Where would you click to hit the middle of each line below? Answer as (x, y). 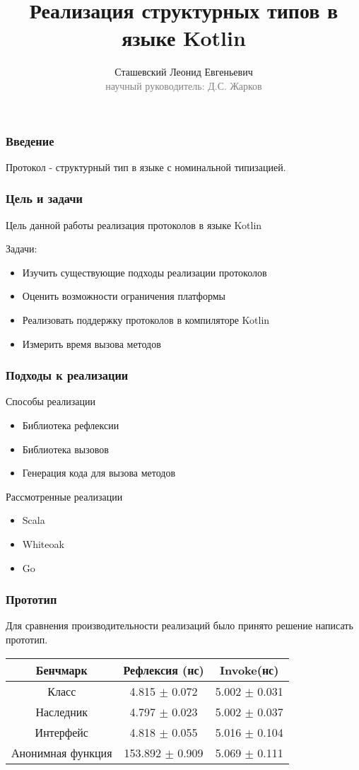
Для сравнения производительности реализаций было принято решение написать (179, 625)
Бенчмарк (61, 670)
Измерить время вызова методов (92, 343)
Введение (30, 140)
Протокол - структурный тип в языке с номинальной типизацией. (146, 167)
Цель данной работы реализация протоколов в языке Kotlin (134, 224)
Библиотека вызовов (65, 449)
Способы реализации (51, 401)
